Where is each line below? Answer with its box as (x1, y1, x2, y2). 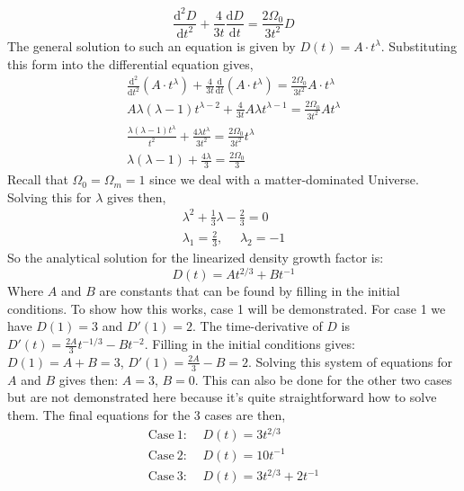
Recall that (7, 170, 68, 189)
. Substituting (380, 36, 457, 55)
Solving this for (7, 187, 92, 206)
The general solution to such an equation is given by (7, 36, 296, 55)
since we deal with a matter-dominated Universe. (149, 170, 419, 189)
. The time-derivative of (192, 317, 323, 335)
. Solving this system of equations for (247, 352, 453, 370)
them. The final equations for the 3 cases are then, (7, 405, 286, 424)
